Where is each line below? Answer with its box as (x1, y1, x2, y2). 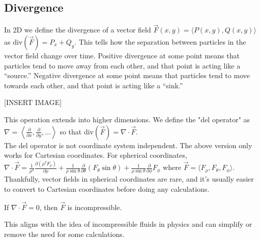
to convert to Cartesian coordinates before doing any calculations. (4, 183, 210, 194)
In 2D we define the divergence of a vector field (4, 24, 151, 35)
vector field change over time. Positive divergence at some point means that (4, 50, 240, 61)
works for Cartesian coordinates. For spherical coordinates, (4, 150, 187, 160)
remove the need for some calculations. (4, 228, 125, 239)
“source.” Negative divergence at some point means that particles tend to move (4, 70, 250, 81)
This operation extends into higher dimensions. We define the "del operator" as (4, 114, 250, 124)
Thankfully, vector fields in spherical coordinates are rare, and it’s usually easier (4, 174, 254, 184)
